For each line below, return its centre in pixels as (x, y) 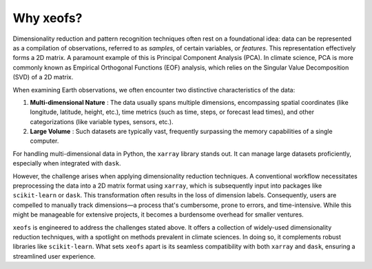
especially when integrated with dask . (67, 163)
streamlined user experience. (54, 256)
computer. (44, 141)
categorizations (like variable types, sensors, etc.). (102, 121)
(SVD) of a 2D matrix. (43, 77)
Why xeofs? (48, 18)
